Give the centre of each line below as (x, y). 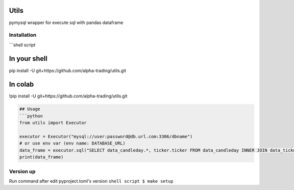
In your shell (28, 59)
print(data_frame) (41, 157)
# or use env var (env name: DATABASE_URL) (73, 143)
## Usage (30, 109)
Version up (22, 171)
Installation (23, 35)
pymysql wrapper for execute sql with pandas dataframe (66, 23)
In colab (22, 84)
